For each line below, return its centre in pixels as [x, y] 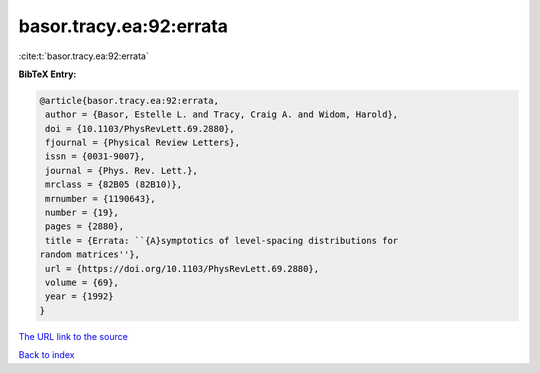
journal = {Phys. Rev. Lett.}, [122, 170]
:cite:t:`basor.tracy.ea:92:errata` [83, 56]
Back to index [46, 355]
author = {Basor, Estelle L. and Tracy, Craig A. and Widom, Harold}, [222, 114]
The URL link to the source [73, 336]
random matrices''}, [89, 254]
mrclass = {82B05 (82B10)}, [114, 184]
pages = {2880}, [85, 226]
